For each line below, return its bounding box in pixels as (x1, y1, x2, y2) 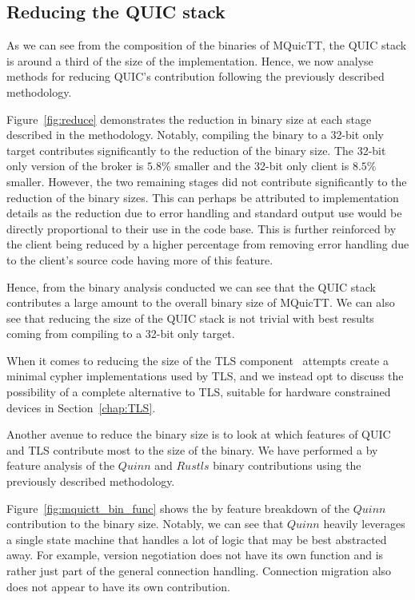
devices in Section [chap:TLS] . (6, 399, 156, 415)
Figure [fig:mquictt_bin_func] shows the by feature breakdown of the (6, 499, 350, 516)
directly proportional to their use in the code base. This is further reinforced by (6, 220, 397, 236)
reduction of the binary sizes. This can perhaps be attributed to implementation (6, 189, 399, 205)
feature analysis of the (6, 457, 115, 474)
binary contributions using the (213, 457, 361, 474)
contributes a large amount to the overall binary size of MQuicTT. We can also (6, 294, 395, 311)
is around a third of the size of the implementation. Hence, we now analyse (6, 52, 373, 69)
